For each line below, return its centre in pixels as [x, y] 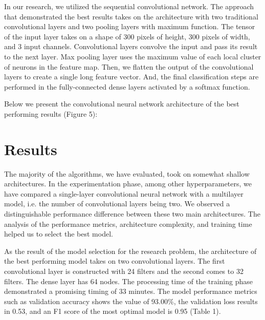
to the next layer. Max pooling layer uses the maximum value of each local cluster [133, 56]
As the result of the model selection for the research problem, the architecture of [130, 251]
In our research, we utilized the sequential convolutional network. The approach [129, 6]
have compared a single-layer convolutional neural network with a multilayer [124, 193]
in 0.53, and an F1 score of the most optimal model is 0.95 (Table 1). [113, 311]
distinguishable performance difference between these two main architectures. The [132, 214]
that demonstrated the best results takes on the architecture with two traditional [131, 16]
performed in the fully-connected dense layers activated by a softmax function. [127, 86]
